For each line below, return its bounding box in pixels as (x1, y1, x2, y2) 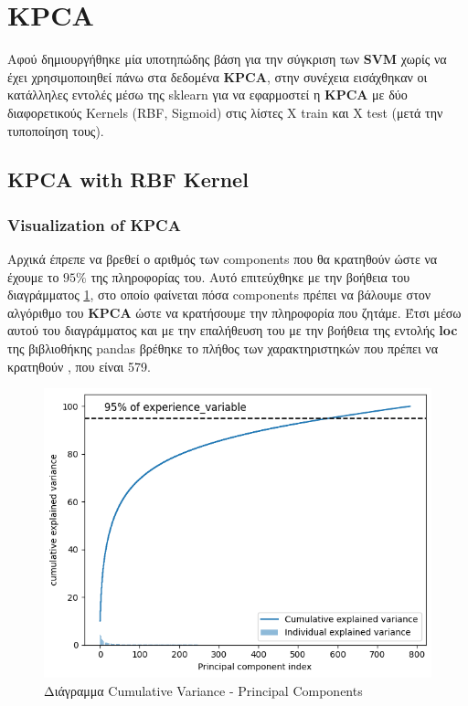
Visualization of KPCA (7, 213, 181, 236)
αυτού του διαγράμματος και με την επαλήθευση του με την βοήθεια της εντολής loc (7, 321, 458, 340)
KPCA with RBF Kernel (7, 165, 249, 194)
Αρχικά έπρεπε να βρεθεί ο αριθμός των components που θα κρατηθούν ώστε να (7, 249, 438, 269)
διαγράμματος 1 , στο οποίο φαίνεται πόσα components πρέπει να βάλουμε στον (7, 285, 431, 304)
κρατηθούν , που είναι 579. (7, 356, 151, 375)
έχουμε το (7, 267, 59, 286)
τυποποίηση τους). (7, 121, 104, 140)
